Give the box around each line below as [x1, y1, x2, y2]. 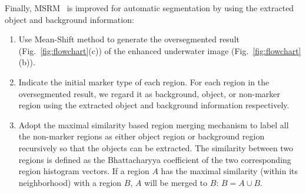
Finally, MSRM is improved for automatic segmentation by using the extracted [5, 2, 294, 14]
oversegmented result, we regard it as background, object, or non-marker [18, 87, 281, 99]
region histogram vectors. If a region [18, 165, 149, 177]
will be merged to [144, 176, 208, 188]
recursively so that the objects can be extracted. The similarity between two [18, 141, 294, 154]
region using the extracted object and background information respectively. [18, 99, 290, 111]
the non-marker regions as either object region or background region [18, 130, 265, 142]
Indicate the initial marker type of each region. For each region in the [18, 75, 270, 88]
